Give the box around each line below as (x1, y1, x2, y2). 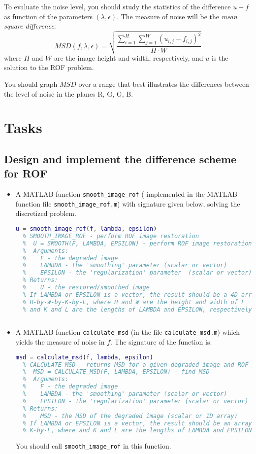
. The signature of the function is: (110, 337, 212, 347)
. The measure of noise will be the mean (117, 11, 237, 21)
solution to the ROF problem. (4, 62, 94, 72)
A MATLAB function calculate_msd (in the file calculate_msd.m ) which (15, 327, 240, 337)
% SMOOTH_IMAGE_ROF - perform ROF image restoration (23, 232, 199, 240)
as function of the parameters (4, 11, 93, 21)
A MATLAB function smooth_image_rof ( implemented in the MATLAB (15, 189, 237, 199)
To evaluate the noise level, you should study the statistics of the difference (4, 1, 231, 11)
